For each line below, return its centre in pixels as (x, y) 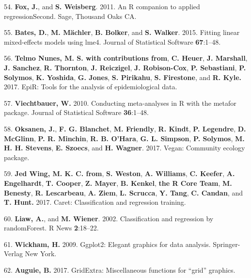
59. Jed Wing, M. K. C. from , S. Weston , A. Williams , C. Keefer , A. (119, 173)
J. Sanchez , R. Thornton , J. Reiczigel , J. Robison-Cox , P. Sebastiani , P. (125, 67)
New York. (41, 253)
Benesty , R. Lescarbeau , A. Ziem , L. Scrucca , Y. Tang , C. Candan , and (123, 192)
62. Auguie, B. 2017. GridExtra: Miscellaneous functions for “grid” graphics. (120, 270)
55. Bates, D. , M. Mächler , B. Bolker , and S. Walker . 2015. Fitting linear (122, 32)
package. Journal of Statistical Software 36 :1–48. (76, 112)
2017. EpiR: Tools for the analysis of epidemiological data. (91, 87)
